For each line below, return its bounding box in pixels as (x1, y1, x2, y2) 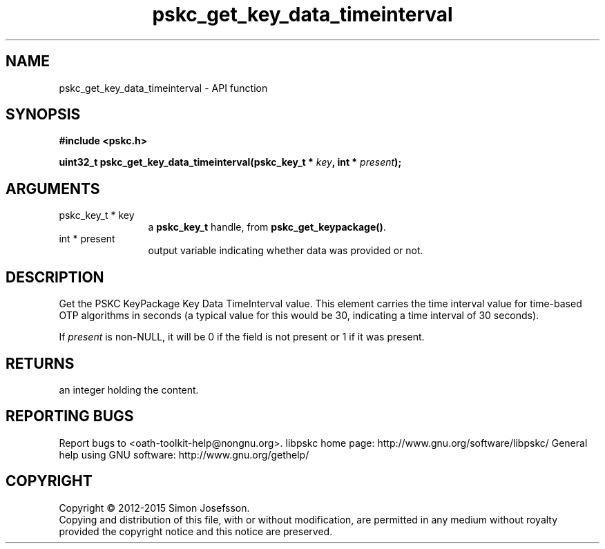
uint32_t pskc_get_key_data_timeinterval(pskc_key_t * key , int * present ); (59, 156, 402, 168)
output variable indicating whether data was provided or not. (148, 244, 423, 257)
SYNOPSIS (6, 106, 81, 124)
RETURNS (6, 354, 75, 372)
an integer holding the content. (59, 383, 199, 396)
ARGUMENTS (6, 180, 100, 198)
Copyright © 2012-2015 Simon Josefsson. (59, 501, 250, 514)
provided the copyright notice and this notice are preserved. (59, 525, 333, 537)
